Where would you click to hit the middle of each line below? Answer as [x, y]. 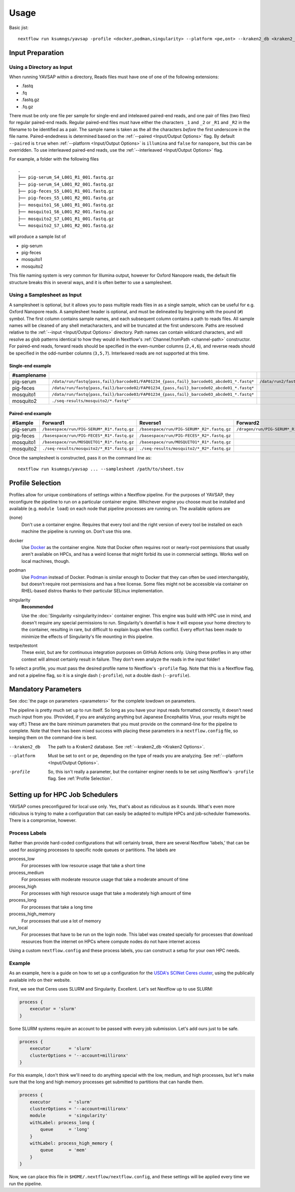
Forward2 [248, 422]
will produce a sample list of [38, 237]
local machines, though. [46, 561]
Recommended [37, 607]
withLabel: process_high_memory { [71, 1143]
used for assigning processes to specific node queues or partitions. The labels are [92, 850]
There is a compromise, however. [43, 820]
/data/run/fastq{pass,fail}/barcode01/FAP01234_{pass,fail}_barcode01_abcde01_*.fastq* [153, 382]
